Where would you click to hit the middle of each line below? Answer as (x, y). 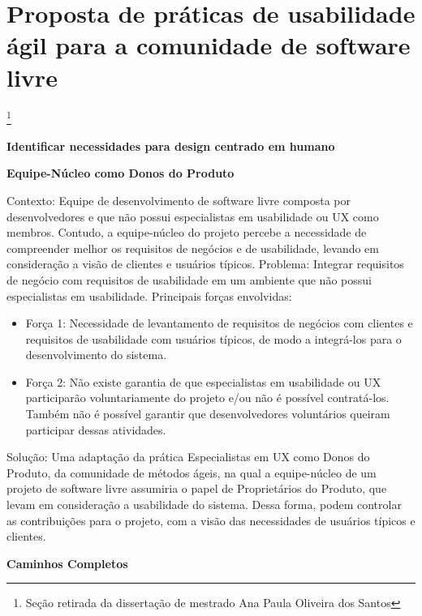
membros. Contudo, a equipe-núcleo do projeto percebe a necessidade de (187, 232)
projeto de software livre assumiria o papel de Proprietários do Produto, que (197, 488)
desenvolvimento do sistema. (96, 355)
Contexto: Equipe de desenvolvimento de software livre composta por (179, 200)
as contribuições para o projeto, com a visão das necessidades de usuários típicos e (211, 520)
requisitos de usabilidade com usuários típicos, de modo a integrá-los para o (213, 338)
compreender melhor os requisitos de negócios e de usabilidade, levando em (193, 248)
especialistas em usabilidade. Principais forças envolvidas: (149, 295)
